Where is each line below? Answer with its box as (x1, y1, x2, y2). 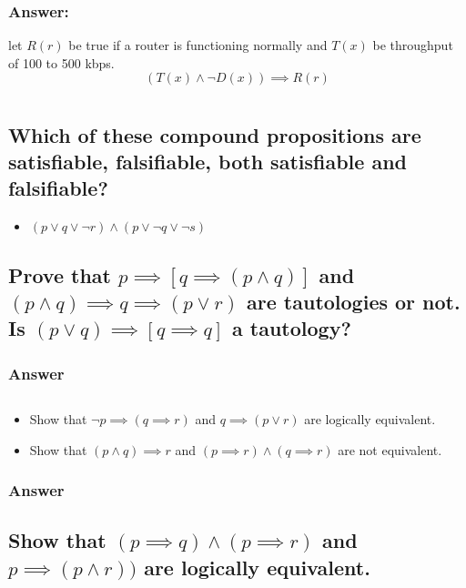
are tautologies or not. (247, 287, 461, 315)
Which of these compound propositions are (8, 120, 421, 148)
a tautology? (232, 314, 351, 342)
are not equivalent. (338, 440, 442, 459)
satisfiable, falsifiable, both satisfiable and (8, 147, 407, 175)
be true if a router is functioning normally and (68, 35, 328, 55)
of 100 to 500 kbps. (8, 53, 115, 72)
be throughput (372, 35, 453, 55)
